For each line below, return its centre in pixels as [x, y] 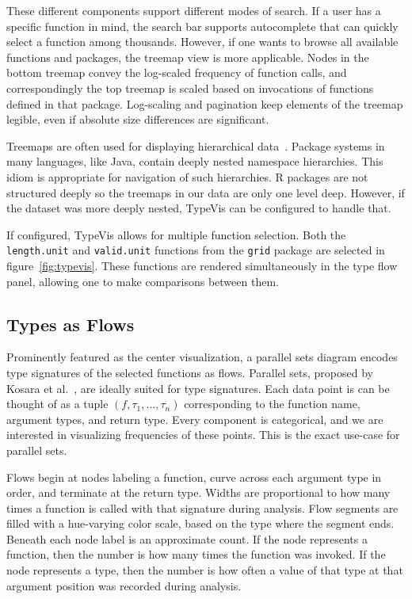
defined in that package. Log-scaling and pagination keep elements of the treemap [205, 103]
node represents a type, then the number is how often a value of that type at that [205, 570]
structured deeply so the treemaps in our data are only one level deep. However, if [206, 192]
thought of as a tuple [57, 404]
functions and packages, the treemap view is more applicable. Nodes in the [188, 57]
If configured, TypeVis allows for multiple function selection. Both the [176, 234]
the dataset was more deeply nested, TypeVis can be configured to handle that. [199, 208]
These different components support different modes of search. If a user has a [194, 10]
